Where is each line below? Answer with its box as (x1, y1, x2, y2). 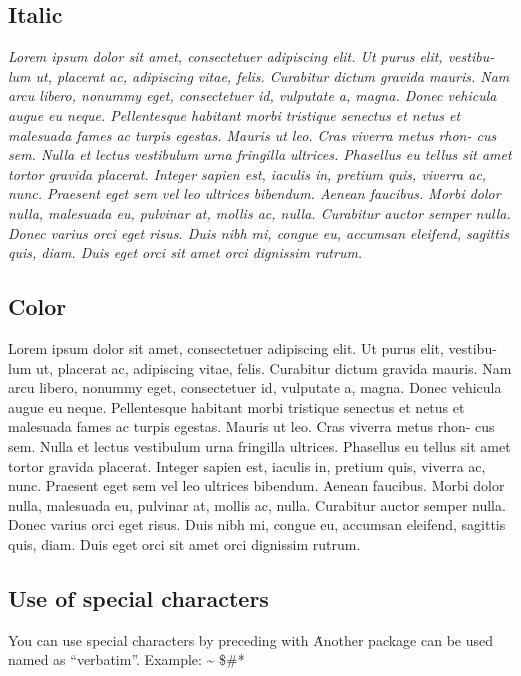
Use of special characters (8, 582, 269, 613)
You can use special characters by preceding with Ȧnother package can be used (8, 629, 493, 650)
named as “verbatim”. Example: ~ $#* (8, 649, 245, 670)
